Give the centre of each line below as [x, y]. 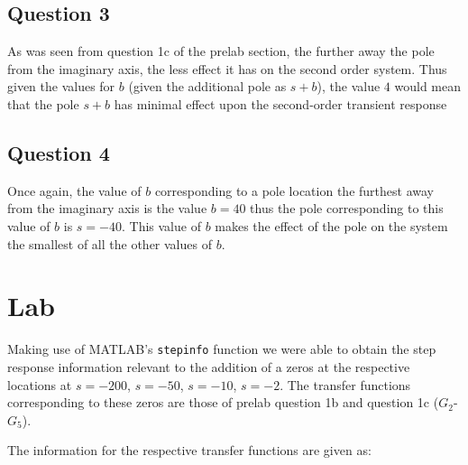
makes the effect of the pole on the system [331, 225]
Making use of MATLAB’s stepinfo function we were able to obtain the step [222, 349]
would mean [427, 86]
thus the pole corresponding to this [347, 208]
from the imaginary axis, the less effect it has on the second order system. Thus [227, 68]
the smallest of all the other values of [110, 243]
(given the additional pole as [207, 86]
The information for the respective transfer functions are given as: [189, 450]
